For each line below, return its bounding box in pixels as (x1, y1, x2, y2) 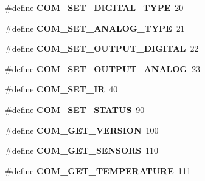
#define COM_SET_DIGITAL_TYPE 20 (5, 1, 184, 13)
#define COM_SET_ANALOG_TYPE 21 (5, 21, 185, 34)
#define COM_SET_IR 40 (5, 83, 118, 95)
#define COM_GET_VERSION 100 (5, 123, 159, 136)
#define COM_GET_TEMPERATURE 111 (5, 164, 191, 177)
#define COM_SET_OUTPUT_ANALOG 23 (5, 62, 201, 75)
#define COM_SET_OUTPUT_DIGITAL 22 (5, 42, 199, 55)
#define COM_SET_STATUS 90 (5, 103, 145, 115)
